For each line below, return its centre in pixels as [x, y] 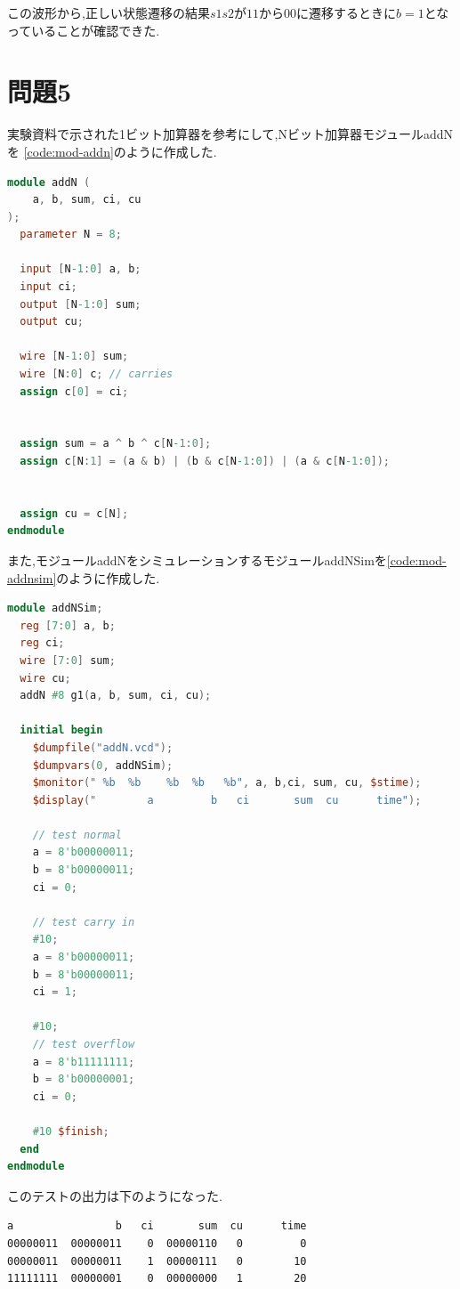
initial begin [61, 730]
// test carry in [84, 922]
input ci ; [48, 287]
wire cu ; [45, 678]
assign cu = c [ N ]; [74, 513]
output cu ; [52, 322]
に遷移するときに [347, 12]
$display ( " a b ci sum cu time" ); [227, 800]
